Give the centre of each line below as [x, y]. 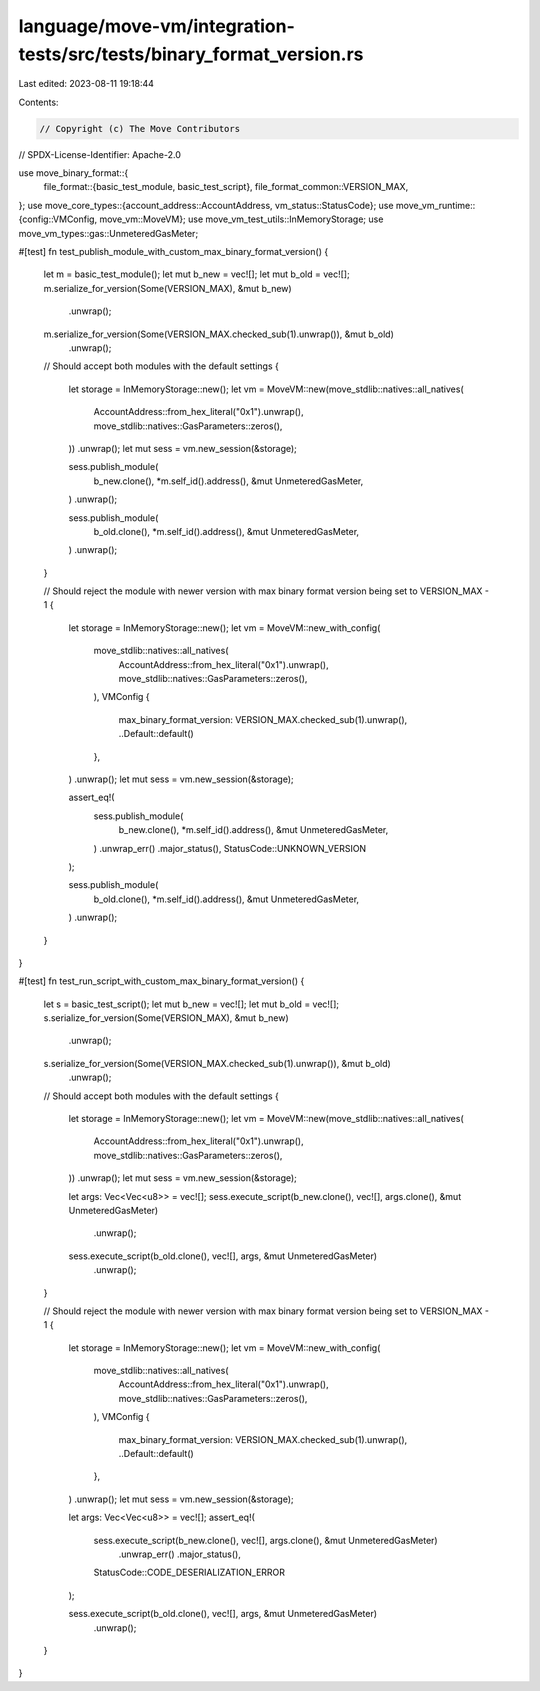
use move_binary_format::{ [73, 173]
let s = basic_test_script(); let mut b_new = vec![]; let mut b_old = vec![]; [191, 1004]
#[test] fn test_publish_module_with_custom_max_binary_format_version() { [173, 252]
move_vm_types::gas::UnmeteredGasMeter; [108, 233]
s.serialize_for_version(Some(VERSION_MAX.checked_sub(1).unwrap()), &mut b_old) [217, 1063]
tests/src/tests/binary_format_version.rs [191, 54]
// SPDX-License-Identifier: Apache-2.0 [100, 154]
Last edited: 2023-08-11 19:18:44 [86, 84]
